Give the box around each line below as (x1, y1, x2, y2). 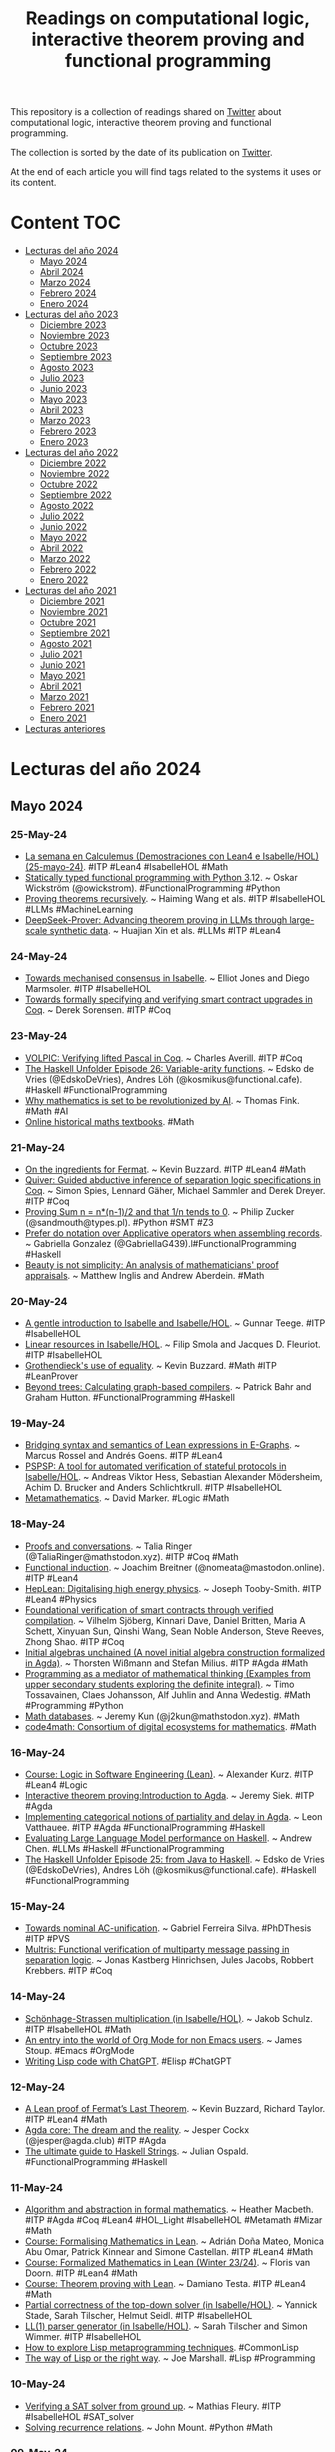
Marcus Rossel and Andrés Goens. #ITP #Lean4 (24, 1450, 223, 1462)
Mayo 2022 (39, 532, 88, 544)
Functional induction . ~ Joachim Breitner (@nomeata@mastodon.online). (24, 1561, 325, 1573)
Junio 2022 (39, 521, 88, 533)
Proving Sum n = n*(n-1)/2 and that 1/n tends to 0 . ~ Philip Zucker (24, 1205, 295, 1217)
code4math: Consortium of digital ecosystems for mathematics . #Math (24, 1720, 317, 1732)
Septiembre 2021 (39, 627, 111, 639)
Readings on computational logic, (25, 7, 311, 30)
